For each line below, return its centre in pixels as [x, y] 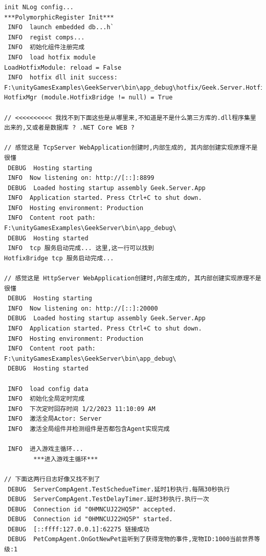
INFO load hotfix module [52, 57]
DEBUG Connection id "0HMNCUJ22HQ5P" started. [90, 519]
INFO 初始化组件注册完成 [46, 47]
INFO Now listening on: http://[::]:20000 [83, 308]
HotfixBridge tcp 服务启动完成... [59, 258]
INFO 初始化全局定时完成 [46, 399]
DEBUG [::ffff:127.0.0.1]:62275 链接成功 [79, 529]
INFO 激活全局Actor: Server [55, 419]
